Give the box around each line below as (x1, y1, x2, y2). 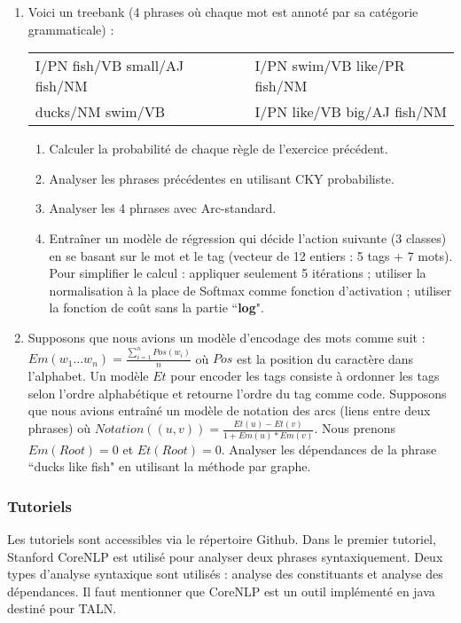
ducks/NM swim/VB (35, 101, 165, 122)
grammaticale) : (27, 20, 114, 38)
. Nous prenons (314, 419, 396, 438)
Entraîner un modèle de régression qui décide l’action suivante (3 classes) (49, 228, 447, 247)
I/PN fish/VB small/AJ (35, 55, 184, 76)
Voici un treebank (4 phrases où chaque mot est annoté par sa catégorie (27, 3, 418, 20)
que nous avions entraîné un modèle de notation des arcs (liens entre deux (27, 401, 431, 420)
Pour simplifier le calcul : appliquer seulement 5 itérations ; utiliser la (49, 264, 426, 282)
